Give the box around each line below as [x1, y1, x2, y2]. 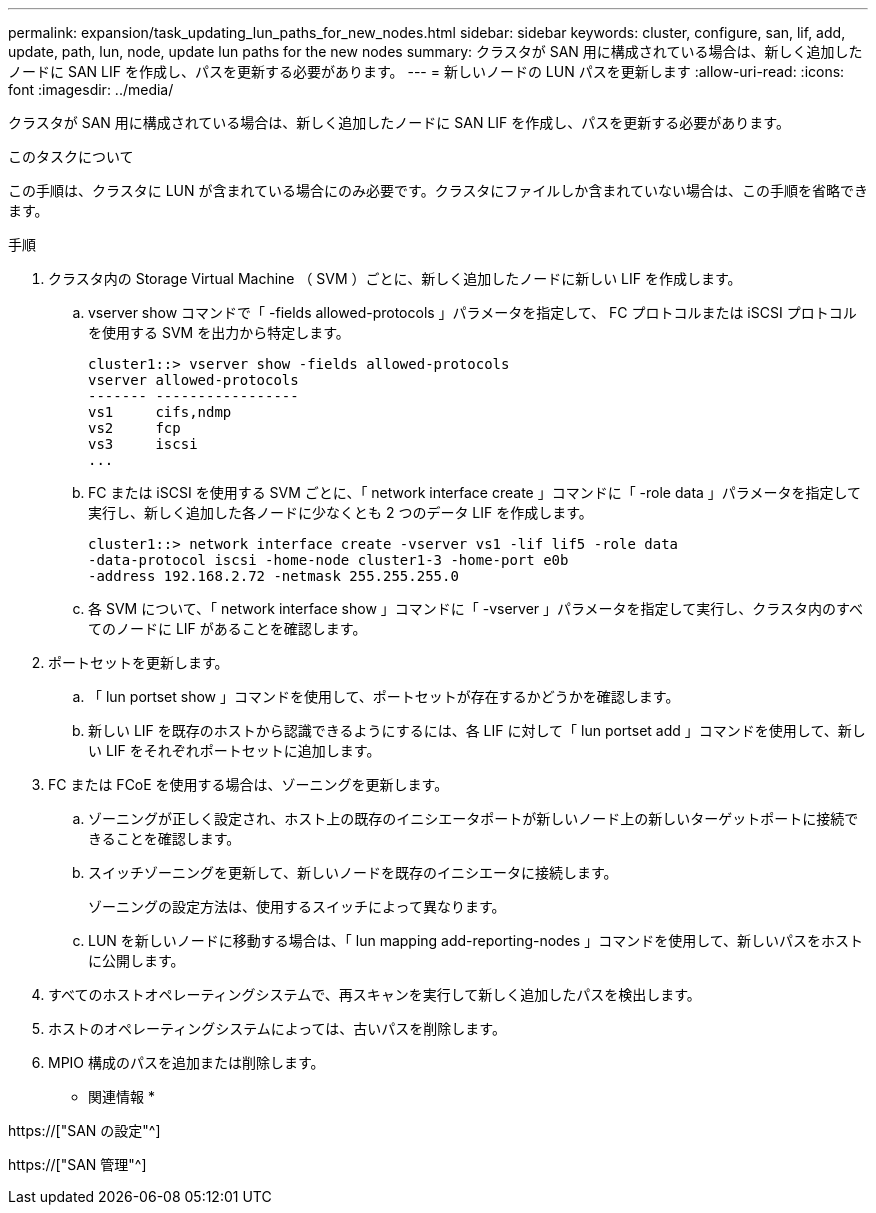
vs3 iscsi [88, 436, 198, 452]
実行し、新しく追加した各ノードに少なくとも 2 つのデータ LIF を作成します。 [88, 504, 593, 521]
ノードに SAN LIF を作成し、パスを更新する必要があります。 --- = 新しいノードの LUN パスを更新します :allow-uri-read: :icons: [8, 63, 845, 80]
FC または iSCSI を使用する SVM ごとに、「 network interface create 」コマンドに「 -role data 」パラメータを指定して [88, 484, 862, 501]
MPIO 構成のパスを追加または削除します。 [48, 1054, 325, 1071]
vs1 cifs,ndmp [88, 404, 232, 420]
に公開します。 [88, 952, 185, 969]
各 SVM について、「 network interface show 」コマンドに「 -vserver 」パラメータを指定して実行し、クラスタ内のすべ [88, 600, 863, 617]
